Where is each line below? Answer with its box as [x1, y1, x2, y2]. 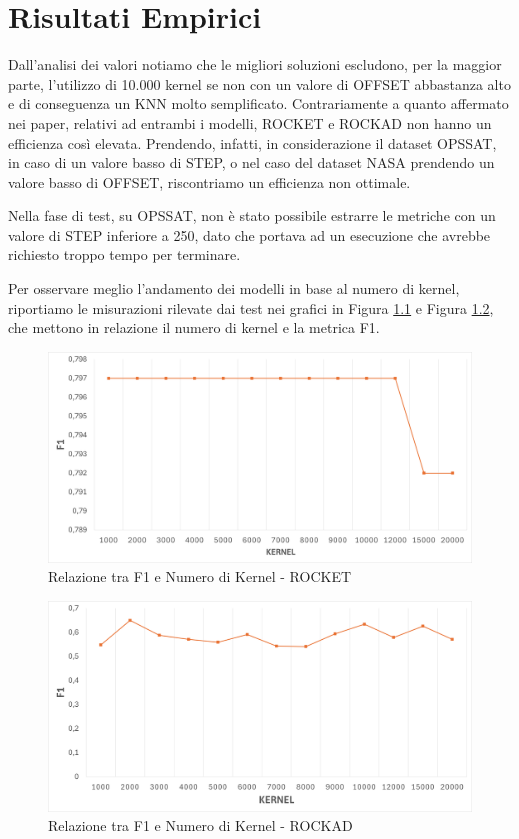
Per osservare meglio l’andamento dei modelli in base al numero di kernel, [8, 278, 460, 299]
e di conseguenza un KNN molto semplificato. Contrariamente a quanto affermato [8, 93, 509, 114]
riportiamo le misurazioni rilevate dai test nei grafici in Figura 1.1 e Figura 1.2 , [8, 297, 494, 318]
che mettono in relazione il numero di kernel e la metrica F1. [8, 317, 380, 338]
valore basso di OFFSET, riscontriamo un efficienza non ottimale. [8, 171, 411, 192]
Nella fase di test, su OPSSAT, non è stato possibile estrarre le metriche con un [8, 205, 496, 226]
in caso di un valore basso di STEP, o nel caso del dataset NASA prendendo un [8, 152, 495, 173]
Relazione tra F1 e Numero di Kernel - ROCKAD [48, 815, 353, 836]
